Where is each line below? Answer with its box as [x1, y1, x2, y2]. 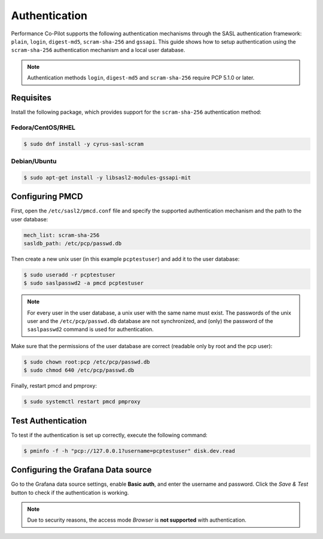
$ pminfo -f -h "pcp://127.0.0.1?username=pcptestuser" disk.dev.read [23, 447, 236, 454]
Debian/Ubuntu [11, 157, 57, 165]
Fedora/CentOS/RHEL [11, 123, 76, 132]
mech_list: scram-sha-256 [23, 232, 100, 239]
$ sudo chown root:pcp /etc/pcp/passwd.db [23, 358, 150, 365]
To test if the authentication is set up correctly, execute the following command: [11, 431, 208, 438]
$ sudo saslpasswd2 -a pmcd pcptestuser [23, 280, 144, 287]
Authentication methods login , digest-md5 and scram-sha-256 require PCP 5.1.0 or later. [27, 74, 255, 81]
